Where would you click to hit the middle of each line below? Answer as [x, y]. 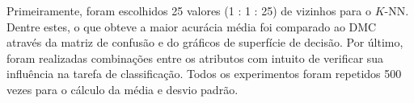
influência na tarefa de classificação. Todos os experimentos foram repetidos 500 [204, 74]
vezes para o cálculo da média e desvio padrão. [123, 89]
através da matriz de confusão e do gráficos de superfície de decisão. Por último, [205, 42]
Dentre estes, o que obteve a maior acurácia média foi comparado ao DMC [192, 26]
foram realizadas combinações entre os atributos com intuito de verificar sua [195, 58]
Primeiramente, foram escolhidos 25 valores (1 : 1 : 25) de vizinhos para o [189, 10]
